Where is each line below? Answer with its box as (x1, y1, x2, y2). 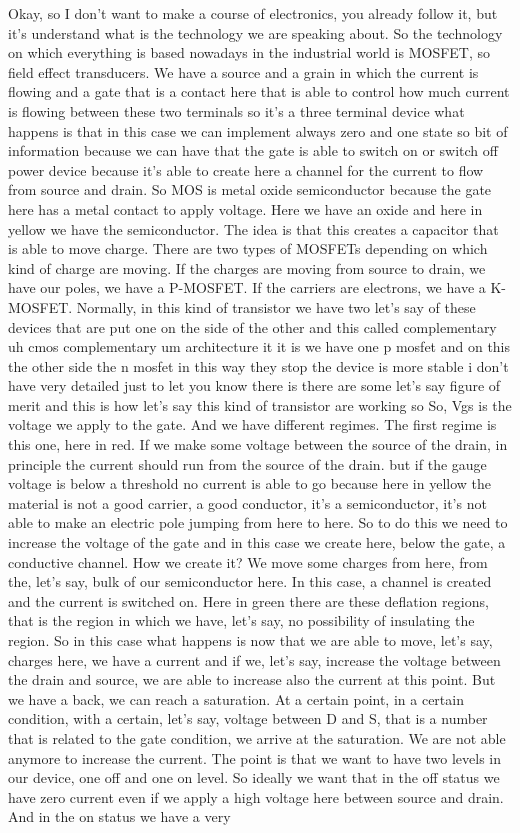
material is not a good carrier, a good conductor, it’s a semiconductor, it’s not (8, 492, 487, 513)
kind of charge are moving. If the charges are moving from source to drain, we (8, 257, 486, 278)
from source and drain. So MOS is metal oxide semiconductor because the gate (8, 179, 492, 200)
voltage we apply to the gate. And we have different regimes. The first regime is (8, 414, 497, 435)
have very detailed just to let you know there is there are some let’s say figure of (8, 375, 501, 396)
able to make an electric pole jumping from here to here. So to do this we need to (8, 512, 508, 533)
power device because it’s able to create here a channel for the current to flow (8, 159, 484, 180)
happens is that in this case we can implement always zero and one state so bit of (8, 120, 508, 141)
